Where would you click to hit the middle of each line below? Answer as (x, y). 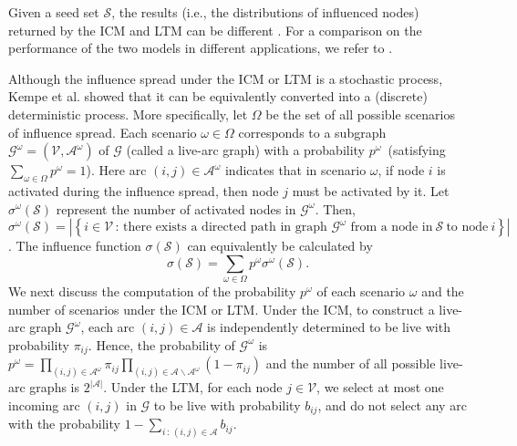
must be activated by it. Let (371, 190)
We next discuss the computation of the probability (152, 291)
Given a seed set (54, 12)
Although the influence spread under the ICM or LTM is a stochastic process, (226, 78)
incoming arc (44, 405)
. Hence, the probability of (161, 344)
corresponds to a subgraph (312, 132)
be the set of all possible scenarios (360, 114)
